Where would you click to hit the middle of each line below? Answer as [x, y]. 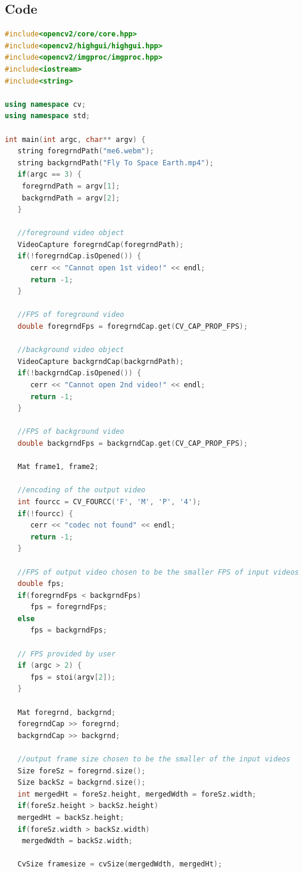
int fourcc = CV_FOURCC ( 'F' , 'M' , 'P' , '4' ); [109, 502]
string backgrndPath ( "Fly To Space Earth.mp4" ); [115, 163]
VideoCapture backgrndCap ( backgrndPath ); [101, 361]
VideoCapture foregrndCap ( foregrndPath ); [101, 244]
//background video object [71, 350]
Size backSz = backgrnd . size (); [82, 783]
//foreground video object [71, 233]
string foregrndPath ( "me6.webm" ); [86, 151]
